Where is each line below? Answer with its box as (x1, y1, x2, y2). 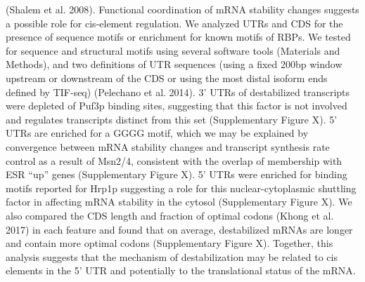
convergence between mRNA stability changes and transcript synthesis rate (6, 139, 330, 154)
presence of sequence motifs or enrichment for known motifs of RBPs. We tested (6, 29, 351, 44)
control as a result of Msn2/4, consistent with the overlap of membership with (6, 153, 342, 168)
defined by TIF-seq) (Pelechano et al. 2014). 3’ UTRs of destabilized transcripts (6, 84, 350, 99)
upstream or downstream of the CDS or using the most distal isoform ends (6, 70, 328, 85)
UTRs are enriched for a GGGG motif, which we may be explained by (6, 126, 309, 140)
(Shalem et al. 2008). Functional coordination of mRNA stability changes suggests (6, 2, 359, 16)
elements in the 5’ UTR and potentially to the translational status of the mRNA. (6, 263, 356, 278)
